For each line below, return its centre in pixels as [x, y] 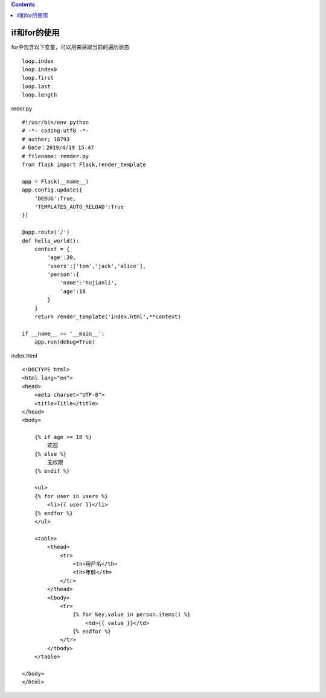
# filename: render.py [56, 156]
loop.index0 [40, 70]
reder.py [22, 108]
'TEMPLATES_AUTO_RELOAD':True [79, 207]
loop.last [36, 86]
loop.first [38, 78]
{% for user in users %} [71, 496]
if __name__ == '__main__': [63, 333]
